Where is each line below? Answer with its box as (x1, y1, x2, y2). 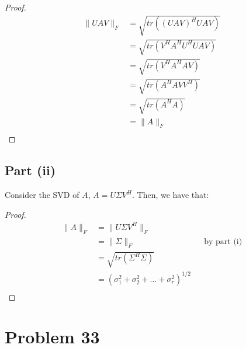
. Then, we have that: (131, 189, 209, 201)
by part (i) (204, 237, 242, 246)
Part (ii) (5, 161, 56, 179)
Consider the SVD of (5, 189, 79, 201)
